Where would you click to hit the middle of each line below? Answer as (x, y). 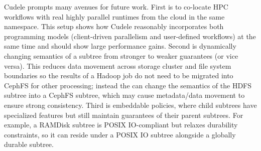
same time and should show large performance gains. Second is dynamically (120, 46)
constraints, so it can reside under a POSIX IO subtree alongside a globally (120, 134)
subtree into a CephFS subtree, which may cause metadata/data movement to (124, 95)
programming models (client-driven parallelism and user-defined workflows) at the (130, 36)
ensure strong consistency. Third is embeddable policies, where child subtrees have (130, 105)
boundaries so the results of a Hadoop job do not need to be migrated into (119, 75)
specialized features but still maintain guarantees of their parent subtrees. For (124, 115)
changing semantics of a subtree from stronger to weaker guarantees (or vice (121, 55)
